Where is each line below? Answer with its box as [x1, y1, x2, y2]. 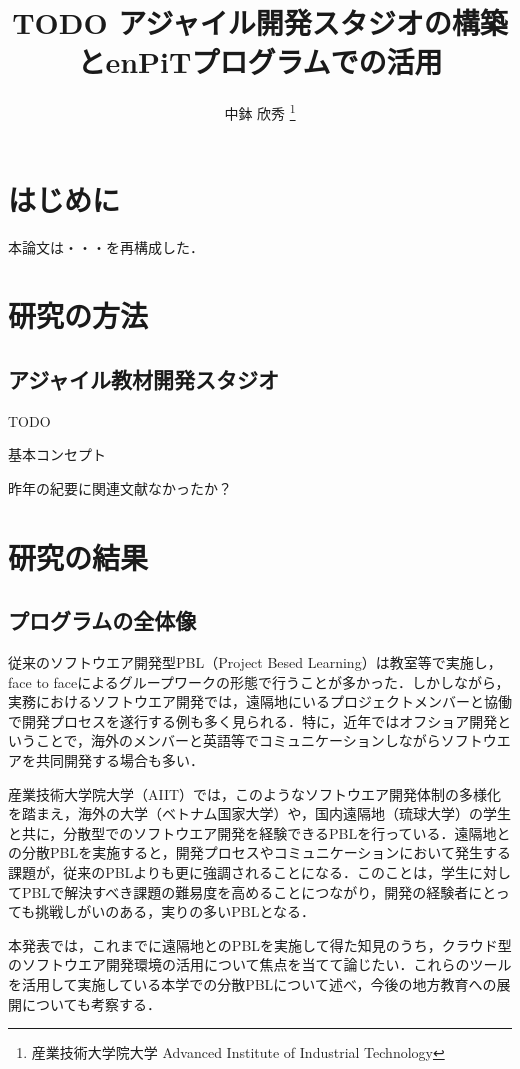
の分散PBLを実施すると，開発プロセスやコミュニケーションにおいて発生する [8, 842, 511, 863]
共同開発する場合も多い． [35, 750, 204, 770]
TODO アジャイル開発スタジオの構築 [12, 2, 508, 43]
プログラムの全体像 [8, 605, 197, 636]
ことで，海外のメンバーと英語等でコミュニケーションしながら [35, 730, 441, 751]
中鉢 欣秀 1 [224, 100, 296, 123]
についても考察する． [21, 993, 161, 1014]
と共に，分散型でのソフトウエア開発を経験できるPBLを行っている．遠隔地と [8, 822, 511, 843]
